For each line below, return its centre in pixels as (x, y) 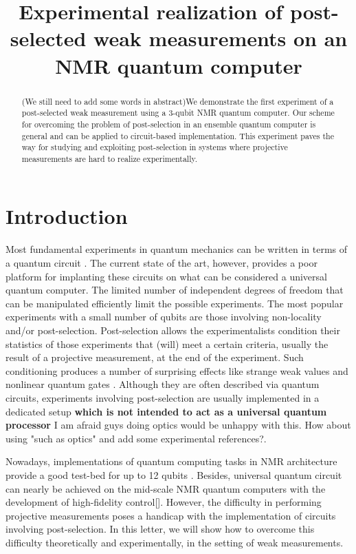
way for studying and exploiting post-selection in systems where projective (155, 147)
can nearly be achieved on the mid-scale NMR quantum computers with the (166, 488)
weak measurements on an (221, 38)
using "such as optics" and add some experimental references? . (136, 438)
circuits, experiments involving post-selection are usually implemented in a (163, 397)
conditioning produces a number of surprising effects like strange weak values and (177, 370)
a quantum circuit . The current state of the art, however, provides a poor (162, 263)
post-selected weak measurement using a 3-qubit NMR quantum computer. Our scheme (178, 113)
